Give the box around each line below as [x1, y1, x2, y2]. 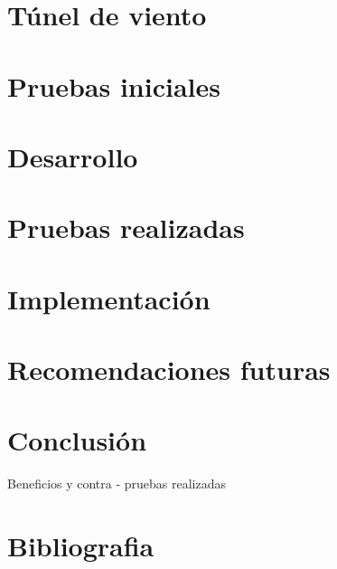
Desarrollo [7, 138, 138, 175]
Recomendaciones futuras [7, 351, 331, 388]
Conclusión [7, 422, 147, 459]
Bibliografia [7, 527, 154, 564]
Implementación [7, 280, 211, 317]
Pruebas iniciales [7, 67, 220, 104]
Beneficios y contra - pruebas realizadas [7, 474, 227, 493]
